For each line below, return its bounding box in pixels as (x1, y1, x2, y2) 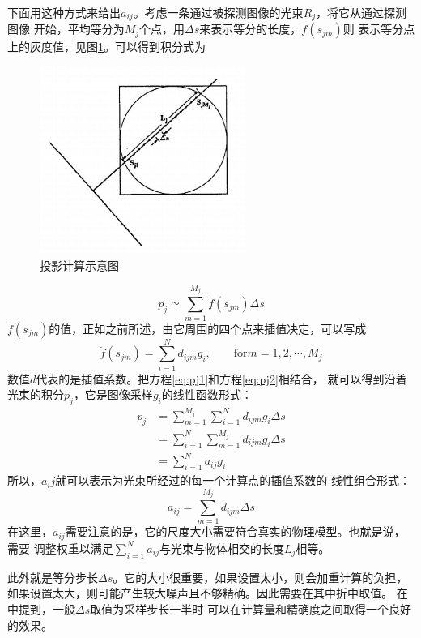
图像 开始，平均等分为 (7, 20, 125, 37)
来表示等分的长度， (199, 20, 302, 37)
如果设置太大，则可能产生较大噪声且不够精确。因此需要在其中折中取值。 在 (7, 584, 408, 602)
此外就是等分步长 (7, 568, 98, 585)
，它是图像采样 (73, 386, 153, 403)
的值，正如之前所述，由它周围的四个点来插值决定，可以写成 (49, 319, 367, 336)
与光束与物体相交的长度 (159, 539, 284, 556)
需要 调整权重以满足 (7, 539, 113, 556)
